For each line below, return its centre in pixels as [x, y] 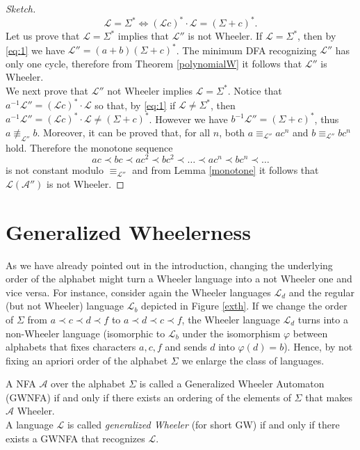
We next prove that [47, 90]
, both [232, 132]
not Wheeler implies [150, 90]
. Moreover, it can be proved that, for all [124, 132]
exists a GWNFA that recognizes [75, 438]
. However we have [188, 119]
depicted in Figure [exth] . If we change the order [244, 306]
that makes [329, 397]
